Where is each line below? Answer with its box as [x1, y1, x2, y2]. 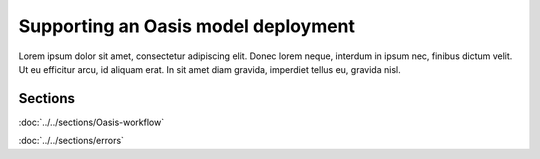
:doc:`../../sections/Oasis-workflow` [18, 116, 165, 128]
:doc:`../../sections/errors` [18, 135, 125, 147]
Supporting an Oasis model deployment [18, 15, 355, 37]
